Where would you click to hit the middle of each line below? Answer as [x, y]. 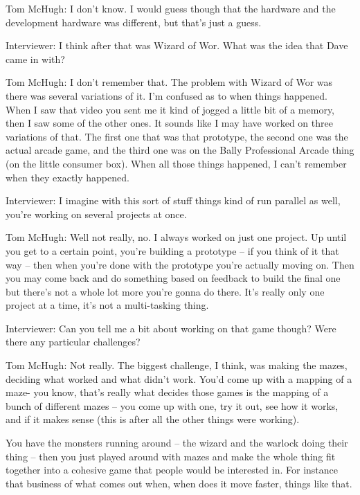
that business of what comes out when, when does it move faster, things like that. [179, 483]
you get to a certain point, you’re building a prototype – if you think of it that [172, 250]
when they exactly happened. [67, 177]
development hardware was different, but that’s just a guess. [134, 22]
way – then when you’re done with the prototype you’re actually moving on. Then [180, 264]
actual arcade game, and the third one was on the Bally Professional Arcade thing [180, 150]
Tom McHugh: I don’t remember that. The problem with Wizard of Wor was [169, 82]
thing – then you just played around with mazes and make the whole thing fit [171, 456]
